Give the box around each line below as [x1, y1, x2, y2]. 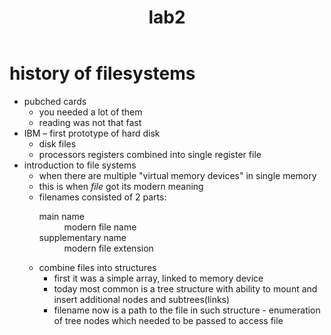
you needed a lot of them [38, 106, 143, 118]
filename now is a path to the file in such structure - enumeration [53, 304, 321, 316]
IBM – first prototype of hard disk [23, 127, 161, 139]
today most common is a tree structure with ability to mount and [53, 282, 318, 295]
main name [38, 210, 85, 222]
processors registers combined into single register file [38, 148, 262, 160]
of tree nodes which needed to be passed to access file [53, 314, 284, 326]
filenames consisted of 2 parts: [38, 191, 167, 203]
